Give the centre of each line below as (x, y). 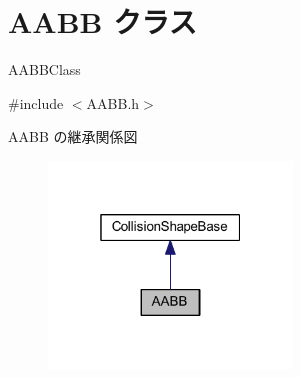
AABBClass (44, 69)
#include (36, 102)
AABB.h (113, 102)
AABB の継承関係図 (73, 136)
